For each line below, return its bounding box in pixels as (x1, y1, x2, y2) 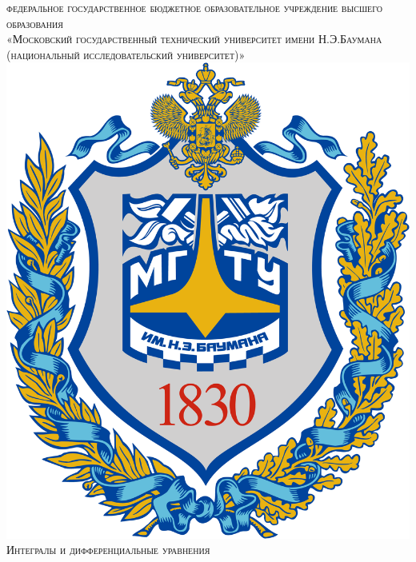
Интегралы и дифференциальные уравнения (6, 541, 210, 558)
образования (6, 14, 63, 31)
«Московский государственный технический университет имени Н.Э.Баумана (6, 30, 382, 47)
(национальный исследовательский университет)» (6, 46, 246, 62)
